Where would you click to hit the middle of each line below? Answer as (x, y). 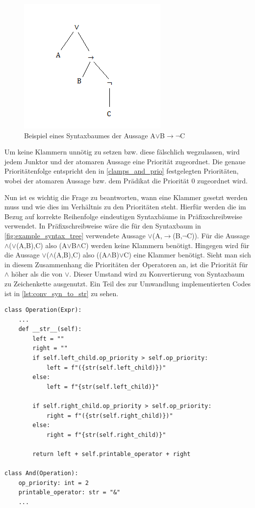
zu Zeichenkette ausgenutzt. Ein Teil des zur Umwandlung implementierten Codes (128, 283)
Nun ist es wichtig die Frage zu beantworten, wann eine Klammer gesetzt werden (126, 197)
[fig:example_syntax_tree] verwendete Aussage (75, 235)
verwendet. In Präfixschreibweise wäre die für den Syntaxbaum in (103, 226)
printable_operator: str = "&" (69, 493)
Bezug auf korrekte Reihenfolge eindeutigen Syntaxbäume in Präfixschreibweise (124, 216)
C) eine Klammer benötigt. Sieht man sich (187, 255)
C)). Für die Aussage (218, 235)
